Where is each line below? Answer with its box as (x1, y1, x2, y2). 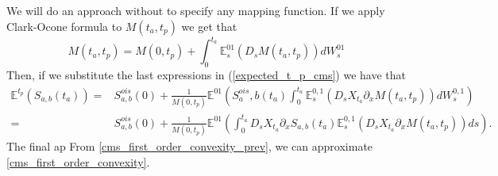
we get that (181, 17, 237, 34)
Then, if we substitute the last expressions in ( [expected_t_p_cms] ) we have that (6, 66, 406, 82)
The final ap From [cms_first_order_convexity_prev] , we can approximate (6, 138, 373, 155)
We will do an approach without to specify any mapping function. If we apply (6, 2, 385, 18)
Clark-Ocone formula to (6, 17, 122, 34)
